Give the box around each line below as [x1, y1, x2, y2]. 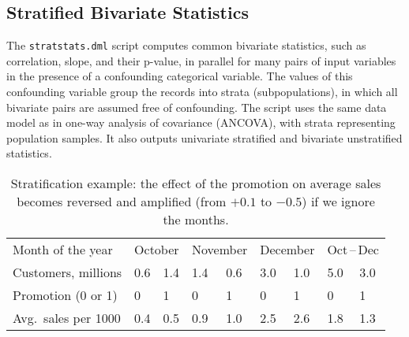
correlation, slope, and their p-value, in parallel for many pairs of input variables [6, 52, 396, 69]
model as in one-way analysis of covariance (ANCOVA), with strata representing [6, 114, 396, 131]
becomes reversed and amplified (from [17, 192, 227, 211]
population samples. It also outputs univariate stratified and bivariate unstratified [6, 129, 403, 146]
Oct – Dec [327, 240, 379, 259]
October [134, 240, 179, 259]
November [192, 240, 248, 259]
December [260, 240, 315, 259]
